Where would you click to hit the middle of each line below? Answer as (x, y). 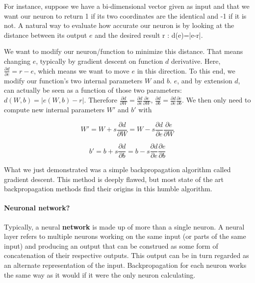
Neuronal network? (37, 208)
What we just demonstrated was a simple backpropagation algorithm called (117, 169)
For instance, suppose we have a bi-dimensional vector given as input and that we (127, 6)
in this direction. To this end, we (186, 70)
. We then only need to (217, 100)
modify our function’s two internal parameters (73, 80)
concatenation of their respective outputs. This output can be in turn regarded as (127, 255)
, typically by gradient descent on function (100, 61)
